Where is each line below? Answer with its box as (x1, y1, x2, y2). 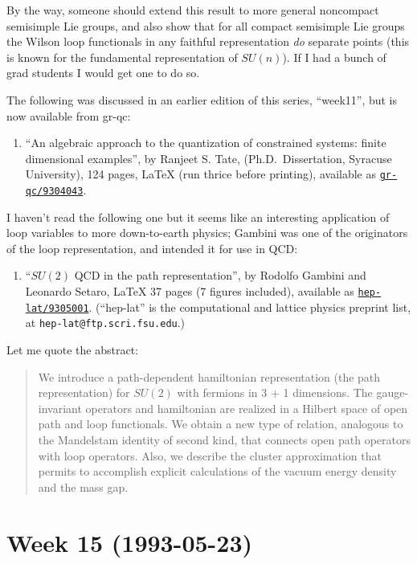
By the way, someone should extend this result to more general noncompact (6, 2, 379, 18)
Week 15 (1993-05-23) (6, 525, 253, 558)
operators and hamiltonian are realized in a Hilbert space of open (85, 399, 408, 416)
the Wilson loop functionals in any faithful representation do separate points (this (6, 33, 410, 50)
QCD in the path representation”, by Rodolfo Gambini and (74, 267, 366, 284)
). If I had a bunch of (282, 48, 386, 65)
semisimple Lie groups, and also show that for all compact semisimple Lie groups (6, 17, 405, 34)
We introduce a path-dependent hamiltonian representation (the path (38, 368, 381, 385)
